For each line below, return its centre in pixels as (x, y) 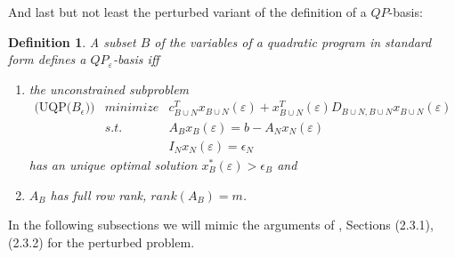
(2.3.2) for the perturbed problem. (102, 242)
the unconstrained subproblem (109, 89)
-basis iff (136, 59)
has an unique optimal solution (113, 165)
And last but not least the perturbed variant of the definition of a (187, 12)
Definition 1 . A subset (72, 41)
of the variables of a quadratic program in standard (293, 41)
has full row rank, (98, 194)
